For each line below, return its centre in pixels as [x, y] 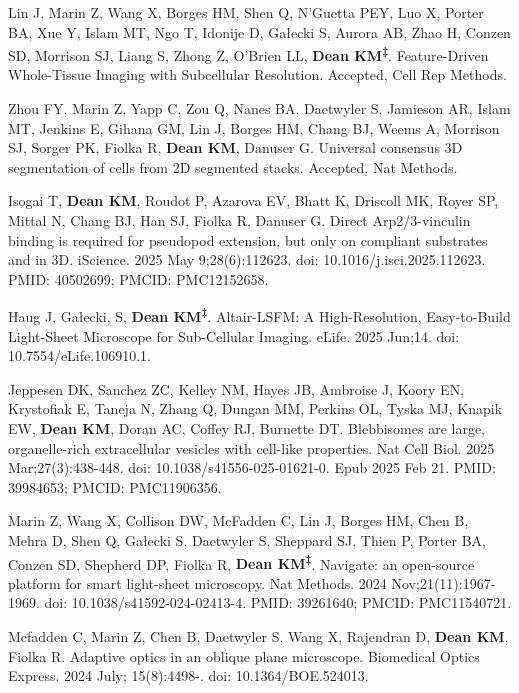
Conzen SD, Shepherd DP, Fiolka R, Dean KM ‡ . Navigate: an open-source [241, 562]
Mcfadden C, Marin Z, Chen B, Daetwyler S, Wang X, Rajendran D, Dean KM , [258, 636]
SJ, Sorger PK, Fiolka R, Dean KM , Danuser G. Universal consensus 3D [235, 147]
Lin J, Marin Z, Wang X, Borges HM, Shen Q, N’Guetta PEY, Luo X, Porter [246, 12]
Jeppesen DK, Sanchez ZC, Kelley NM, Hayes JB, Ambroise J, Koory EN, [236, 388]
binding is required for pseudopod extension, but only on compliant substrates [248, 239]
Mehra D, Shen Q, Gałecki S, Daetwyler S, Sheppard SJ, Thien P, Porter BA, [247, 539]
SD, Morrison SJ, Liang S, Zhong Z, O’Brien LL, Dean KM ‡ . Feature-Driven [248, 53]
